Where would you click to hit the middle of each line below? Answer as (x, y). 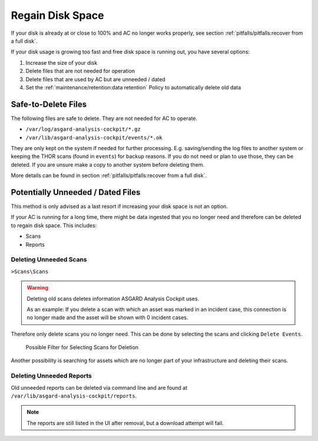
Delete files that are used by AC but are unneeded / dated (96, 79)
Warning (37, 288)
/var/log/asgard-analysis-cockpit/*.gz (83, 129)
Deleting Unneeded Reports (52, 376)
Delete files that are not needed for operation (80, 71)
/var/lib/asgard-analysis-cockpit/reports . (74, 396)
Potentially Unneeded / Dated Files (76, 192)
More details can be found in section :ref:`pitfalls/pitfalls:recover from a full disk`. (109, 175)
